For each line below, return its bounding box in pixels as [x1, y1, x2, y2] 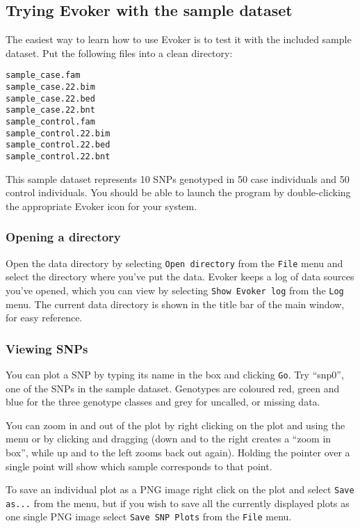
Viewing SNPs [6, 339, 88, 357]
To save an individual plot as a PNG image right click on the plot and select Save [6, 482, 354, 497]
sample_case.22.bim [6, 82, 95, 93]
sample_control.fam [6, 117, 95, 127]
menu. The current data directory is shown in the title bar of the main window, [6, 296, 345, 311]
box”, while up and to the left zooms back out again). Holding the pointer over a [6, 445, 350, 459]
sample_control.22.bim [6, 128, 111, 138]
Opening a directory [6, 228, 121, 246]
